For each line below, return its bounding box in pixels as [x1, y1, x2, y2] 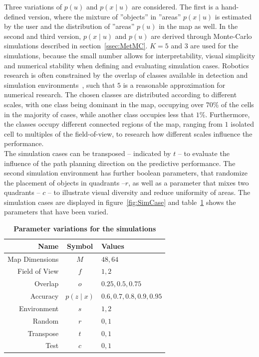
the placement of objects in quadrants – [4, 177, 125, 187]
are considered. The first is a [132, 1, 219, 11]
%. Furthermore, [199, 109, 250, 119]
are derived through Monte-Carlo [151, 30, 252, 41]
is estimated [215, 11, 252, 21]
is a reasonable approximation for [123, 79, 226, 90]
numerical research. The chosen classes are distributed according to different [4, 89, 237, 100]
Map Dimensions [7, 253, 59, 264]
